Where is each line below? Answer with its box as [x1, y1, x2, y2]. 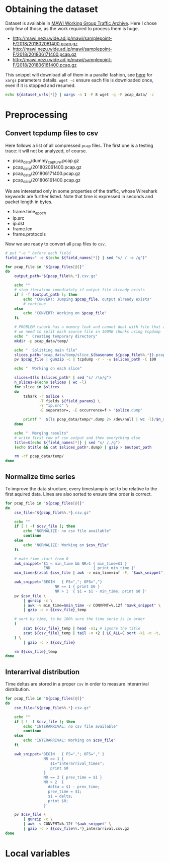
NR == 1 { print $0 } [54, 584, 100, 589]
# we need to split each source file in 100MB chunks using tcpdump [14, 329, 161, 334]
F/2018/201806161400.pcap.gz [12, 62, 77, 68]
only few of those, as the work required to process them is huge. [5, 25, 139, 31]
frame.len [12, 225, 33, 232]
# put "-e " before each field [5, 250, 71, 255]
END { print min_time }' [43, 566, 136, 571]
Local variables [5, 847, 70, 859]
